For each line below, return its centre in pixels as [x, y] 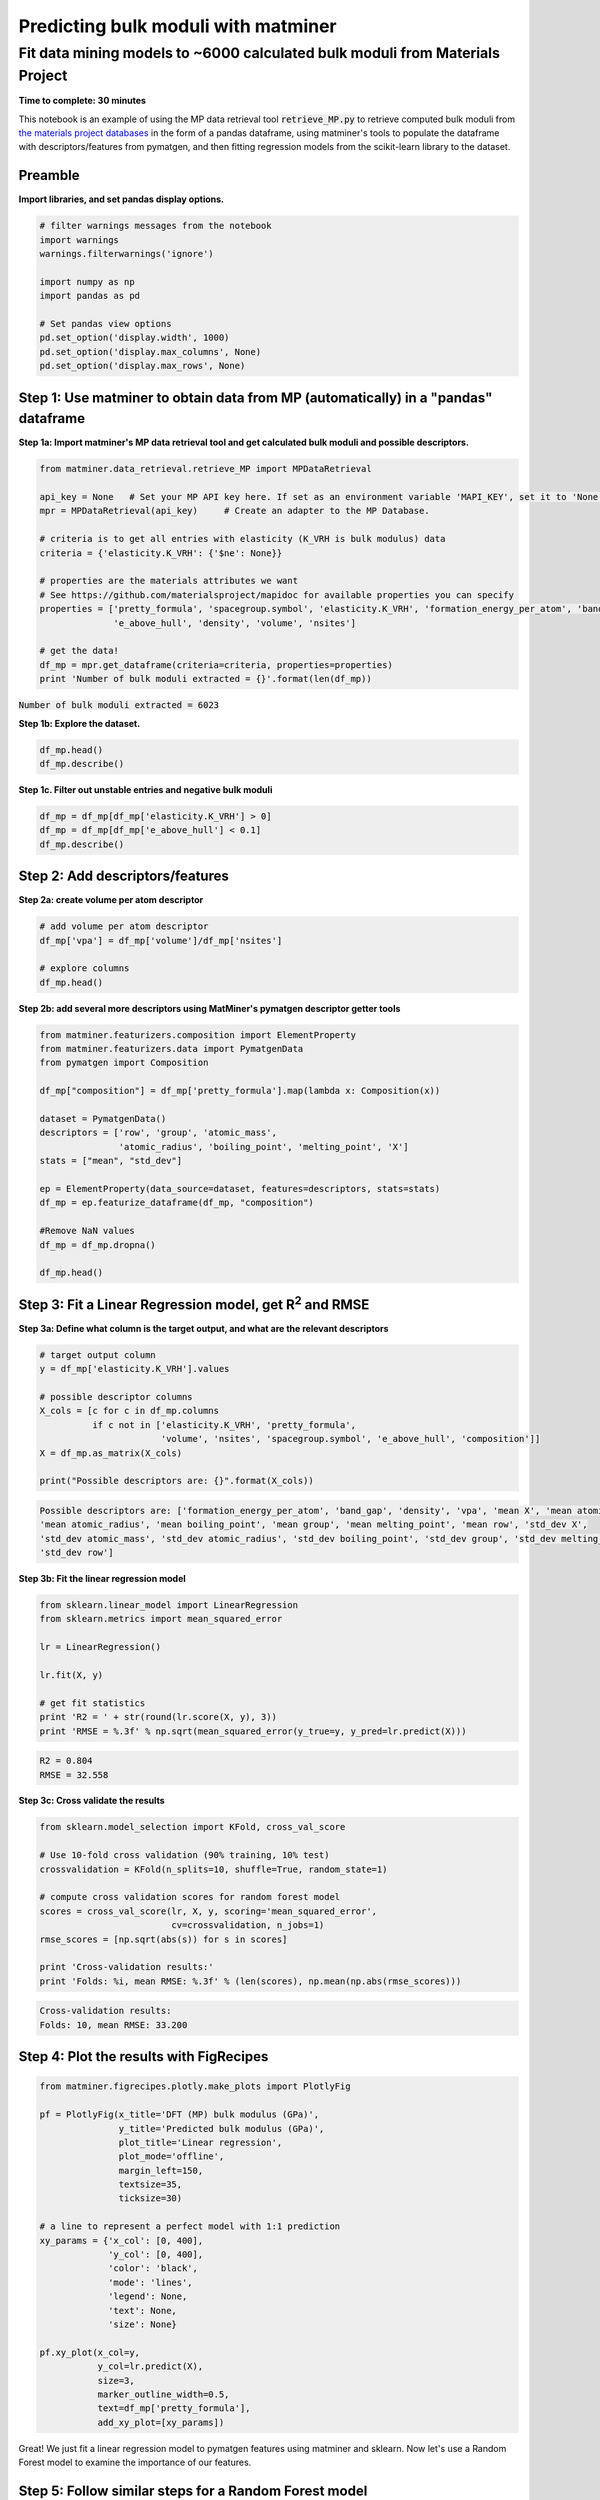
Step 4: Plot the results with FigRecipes [143, 2056]
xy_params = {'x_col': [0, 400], [121, 2240]
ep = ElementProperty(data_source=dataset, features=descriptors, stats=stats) [240, 1188]
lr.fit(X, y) [71, 1674]
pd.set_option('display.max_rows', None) [142, 366]
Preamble [49, 175]
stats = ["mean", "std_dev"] [111, 1161]
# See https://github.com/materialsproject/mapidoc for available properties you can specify [277, 594]
